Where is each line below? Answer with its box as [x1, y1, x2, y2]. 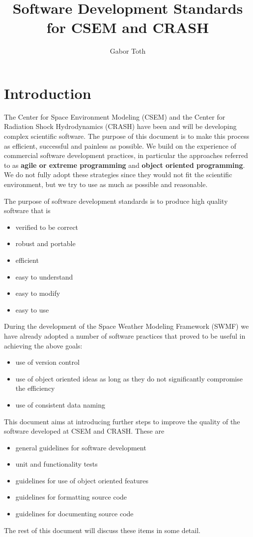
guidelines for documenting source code [15, 508, 134, 519]
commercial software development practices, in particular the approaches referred [4, 150, 248, 160]
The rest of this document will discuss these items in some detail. [4, 525, 200, 535]
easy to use [15, 304, 49, 315]
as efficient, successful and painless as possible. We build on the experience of [4, 140, 236, 151]
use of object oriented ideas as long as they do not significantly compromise [15, 373, 243, 383]
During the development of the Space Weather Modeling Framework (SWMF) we [4, 321, 249, 331]
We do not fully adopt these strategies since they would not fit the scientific [4, 169, 232, 180]
